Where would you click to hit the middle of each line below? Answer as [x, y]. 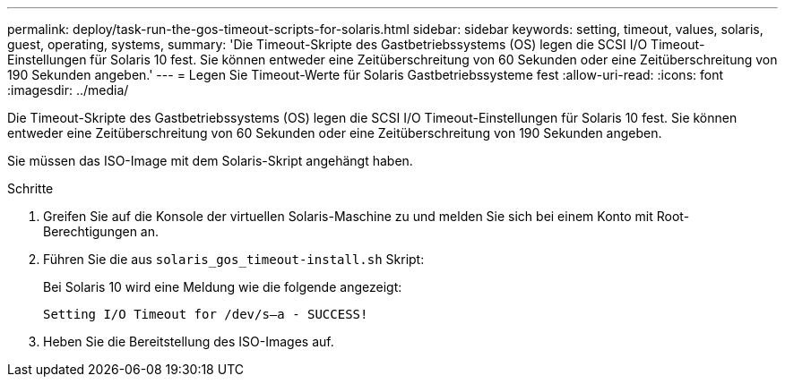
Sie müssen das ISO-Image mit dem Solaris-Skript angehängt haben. [210, 161]
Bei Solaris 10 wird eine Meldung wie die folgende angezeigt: [223, 287]
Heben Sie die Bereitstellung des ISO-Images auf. [189, 341]
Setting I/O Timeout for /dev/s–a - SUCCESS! [206, 314]
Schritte [30, 188]
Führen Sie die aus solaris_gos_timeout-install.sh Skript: [234, 259]
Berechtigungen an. [101, 231]
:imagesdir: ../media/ [68, 90]
